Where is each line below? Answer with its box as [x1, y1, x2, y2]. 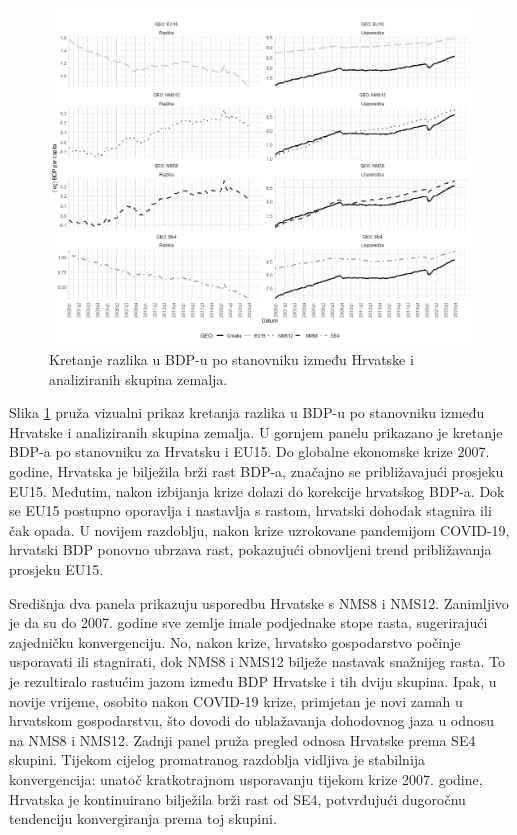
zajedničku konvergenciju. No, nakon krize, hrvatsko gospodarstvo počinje [9, 631, 461, 652]
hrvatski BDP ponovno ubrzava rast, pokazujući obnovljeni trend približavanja [9, 539, 492, 560]
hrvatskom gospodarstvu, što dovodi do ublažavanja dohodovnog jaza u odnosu [9, 710, 495, 731]
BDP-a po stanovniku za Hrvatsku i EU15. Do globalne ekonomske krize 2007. [9, 441, 490, 462]
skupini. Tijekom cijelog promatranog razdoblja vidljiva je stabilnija [9, 749, 426, 770]
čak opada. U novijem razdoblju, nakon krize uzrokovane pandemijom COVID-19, [9, 519, 510, 540]
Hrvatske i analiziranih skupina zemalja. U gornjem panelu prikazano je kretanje [9, 421, 503, 442]
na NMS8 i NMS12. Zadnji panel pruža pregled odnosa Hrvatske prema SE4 [9, 729, 476, 750]
